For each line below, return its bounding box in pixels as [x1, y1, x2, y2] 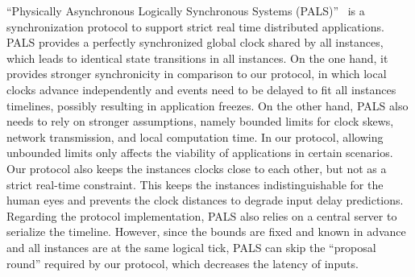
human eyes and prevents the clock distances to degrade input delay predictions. [6, 192, 404, 209]
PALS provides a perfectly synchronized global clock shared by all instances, [6, 34, 384, 51]
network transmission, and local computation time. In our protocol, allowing [6, 128, 384, 145]
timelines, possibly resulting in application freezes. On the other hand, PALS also [6, 97, 409, 114]
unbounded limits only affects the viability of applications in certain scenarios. [6, 144, 393, 161]
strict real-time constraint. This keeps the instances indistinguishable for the [6, 176, 384, 192]
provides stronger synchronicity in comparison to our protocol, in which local [6, 65, 387, 82]
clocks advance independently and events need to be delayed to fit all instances [6, 81, 396, 97]
